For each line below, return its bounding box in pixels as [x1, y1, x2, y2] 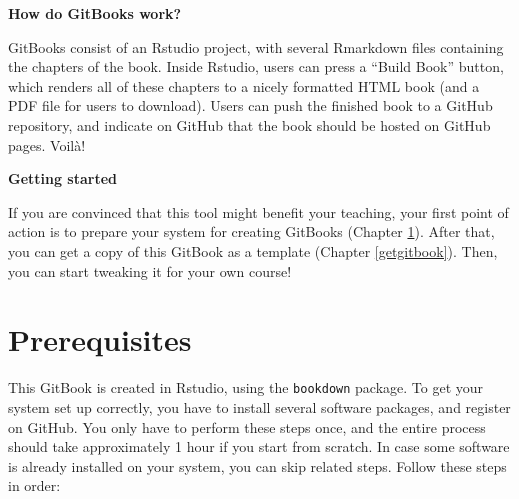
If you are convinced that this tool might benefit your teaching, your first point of [8, 201, 509, 222]
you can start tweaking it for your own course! [8, 260, 292, 281]
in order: [8, 475, 61, 496]
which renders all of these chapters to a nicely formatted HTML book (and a [8, 75, 480, 96]
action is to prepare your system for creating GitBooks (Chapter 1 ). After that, [8, 221, 495, 242]
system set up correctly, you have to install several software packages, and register [8, 396, 511, 417]
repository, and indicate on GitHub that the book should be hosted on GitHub [8, 114, 491, 135]
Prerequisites [8, 319, 192, 360]
